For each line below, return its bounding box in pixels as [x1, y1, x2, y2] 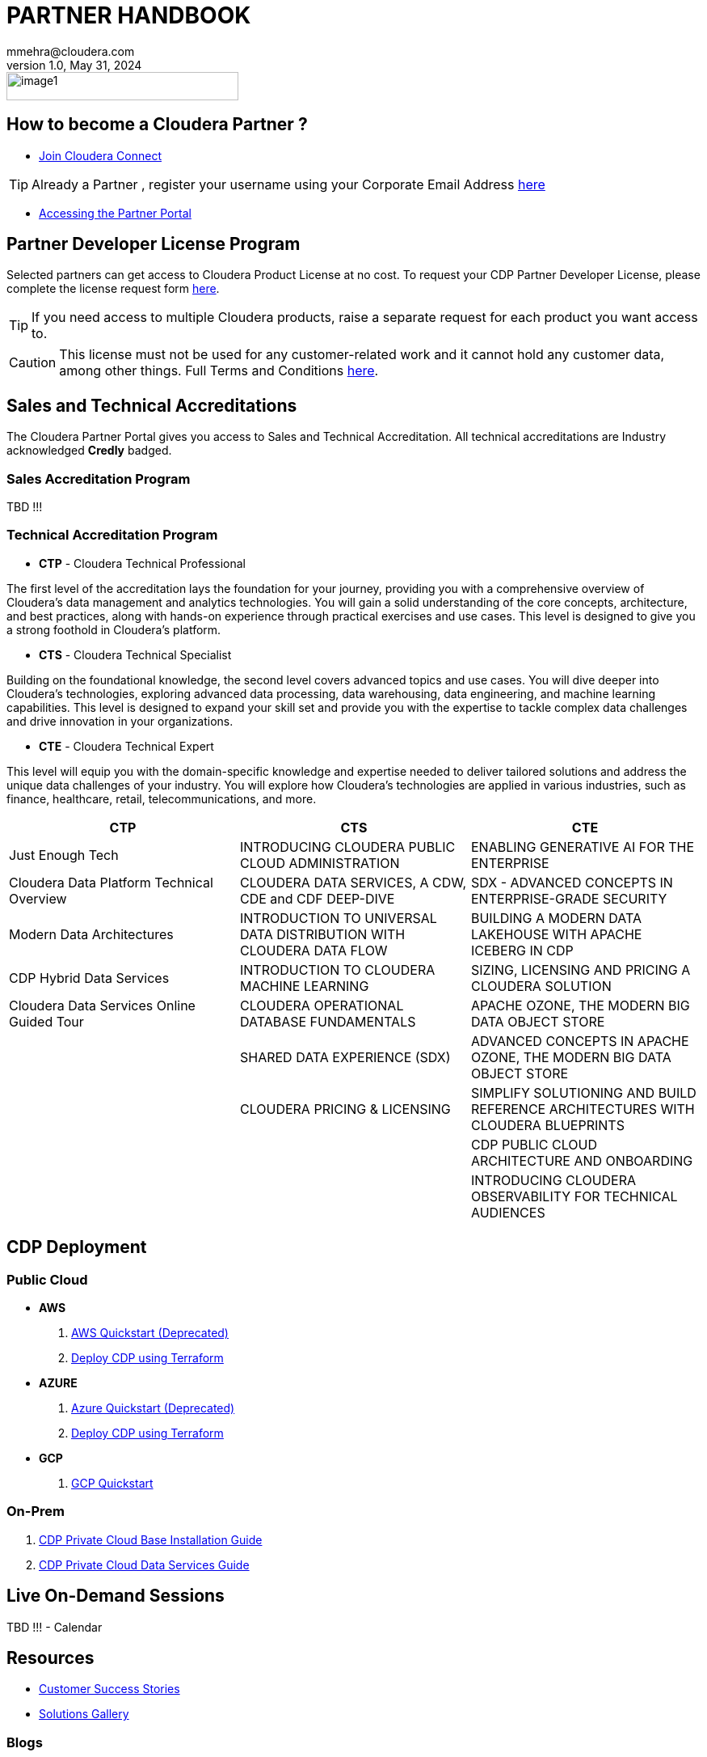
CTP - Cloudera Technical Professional [39, 556, 246, 570]
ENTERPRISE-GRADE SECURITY [470, 890, 667, 907]
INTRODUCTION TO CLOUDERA [239, 961, 436, 978]
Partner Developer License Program [6, 234, 301, 255]
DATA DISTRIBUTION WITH [239, 925, 406, 942]
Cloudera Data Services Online [9, 997, 196, 1014]
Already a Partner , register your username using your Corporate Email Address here [32, 176, 545, 193]
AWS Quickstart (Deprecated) [71, 1326, 229, 1340]
